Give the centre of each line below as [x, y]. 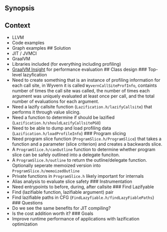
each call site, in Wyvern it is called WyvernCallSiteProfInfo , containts [85, 85]
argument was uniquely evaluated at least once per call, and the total [83, 96]
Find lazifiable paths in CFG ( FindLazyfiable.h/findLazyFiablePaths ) [83, 197]
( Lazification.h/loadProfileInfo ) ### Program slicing [69, 134]
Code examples [28, 43]
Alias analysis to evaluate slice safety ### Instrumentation [72, 182]
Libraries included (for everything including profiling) [66, 64]
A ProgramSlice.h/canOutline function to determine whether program [84, 150]
